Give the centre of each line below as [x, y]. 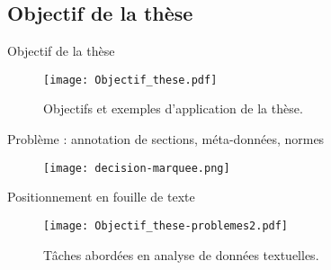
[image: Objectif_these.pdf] [130, 80]
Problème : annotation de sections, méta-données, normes [166, 139]
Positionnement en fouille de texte [101, 197]
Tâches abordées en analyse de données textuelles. [181, 254]
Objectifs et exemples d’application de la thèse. [173, 108]
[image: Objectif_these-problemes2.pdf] [166, 225]
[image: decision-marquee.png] [137, 168]
